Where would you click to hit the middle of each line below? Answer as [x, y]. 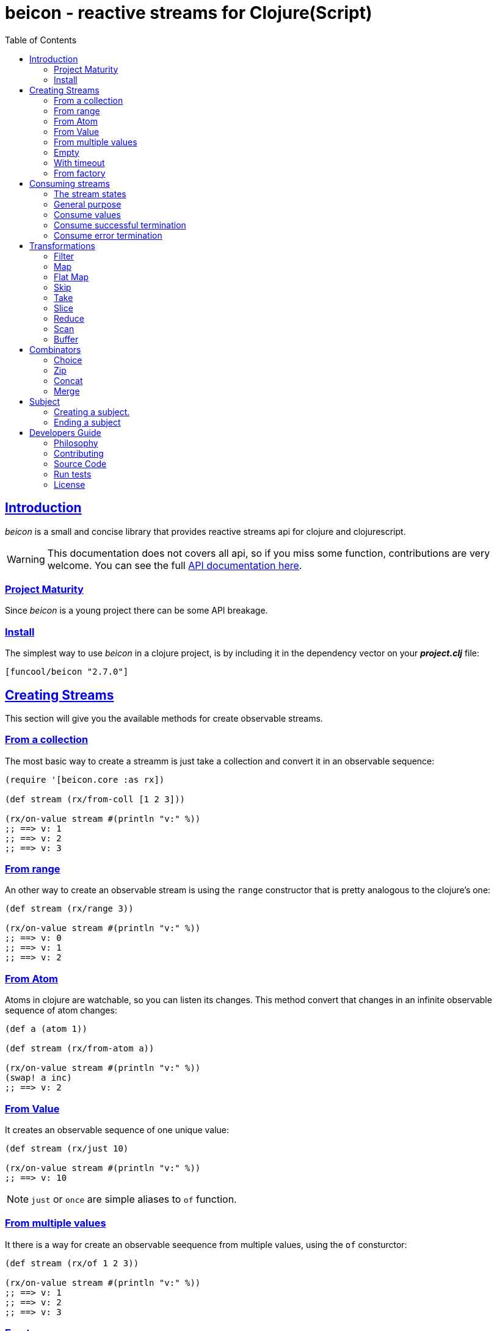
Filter [64, 256]
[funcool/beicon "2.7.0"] [67, 672]
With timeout [79, 162]
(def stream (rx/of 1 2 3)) [72, 1263]
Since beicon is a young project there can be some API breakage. [136, 611]
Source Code [80, 463]
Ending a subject [87, 422]
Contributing [79, 453]
